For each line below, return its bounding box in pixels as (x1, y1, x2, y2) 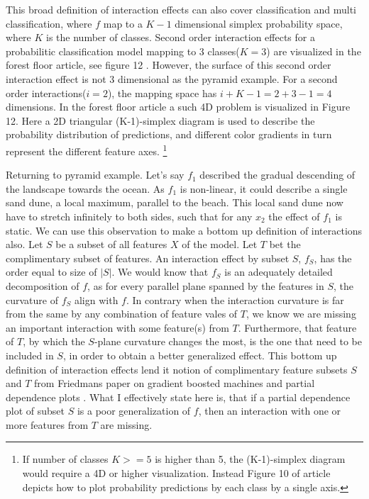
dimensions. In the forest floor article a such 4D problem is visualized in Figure (6, 99, 351, 114)
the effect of (268, 208, 320, 223)
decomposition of (6, 278, 79, 293)
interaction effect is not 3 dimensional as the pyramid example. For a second (6, 71, 338, 86)
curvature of (6, 292, 58, 307)
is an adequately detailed (224, 264, 333, 279)
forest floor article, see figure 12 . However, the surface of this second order (6, 57, 331, 72)
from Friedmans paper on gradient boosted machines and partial (34, 376, 315, 391)
